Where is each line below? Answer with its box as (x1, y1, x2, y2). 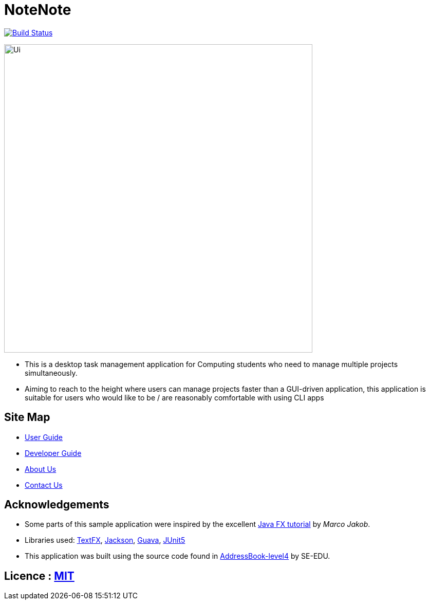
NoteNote (4, 1, 71, 19)
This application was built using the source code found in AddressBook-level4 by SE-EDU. (25, 552, 330, 561)
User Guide (25, 432, 63, 442)
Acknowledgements (4, 498, 109, 511)
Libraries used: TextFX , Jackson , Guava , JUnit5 (25, 536, 185, 545)
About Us (25, 464, 57, 473)
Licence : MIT (4, 569, 74, 582)
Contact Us (25, 480, 63, 489)
